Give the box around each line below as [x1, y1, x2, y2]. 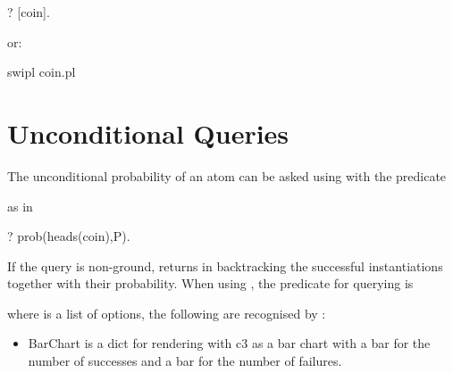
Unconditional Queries [7, 114, 289, 151]
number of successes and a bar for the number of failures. [28, 352, 342, 370]
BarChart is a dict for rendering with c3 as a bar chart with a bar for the [28, 334, 431, 352]
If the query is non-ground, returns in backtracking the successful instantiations [7, 256, 443, 275]
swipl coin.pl [7, 62, 76, 81]
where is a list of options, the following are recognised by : [7, 303, 326, 322]
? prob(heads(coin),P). [7, 227, 130, 245]
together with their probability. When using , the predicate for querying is [7, 274, 414, 293]
